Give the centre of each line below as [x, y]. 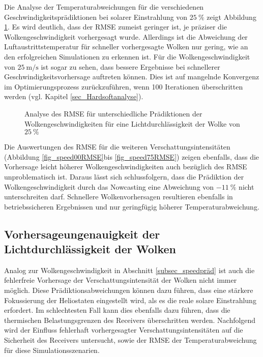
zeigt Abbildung [231, 17]
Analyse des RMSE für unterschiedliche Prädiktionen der [113, 113]
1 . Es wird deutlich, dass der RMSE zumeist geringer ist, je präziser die [115, 27]
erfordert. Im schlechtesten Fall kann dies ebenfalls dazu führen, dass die [117, 310]
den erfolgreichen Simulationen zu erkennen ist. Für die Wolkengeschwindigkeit [127, 56]
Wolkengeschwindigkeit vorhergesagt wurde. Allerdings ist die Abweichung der [126, 36]
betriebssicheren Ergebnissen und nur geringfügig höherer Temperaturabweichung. [132, 206]
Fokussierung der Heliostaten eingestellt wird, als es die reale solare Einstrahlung [130, 300]
